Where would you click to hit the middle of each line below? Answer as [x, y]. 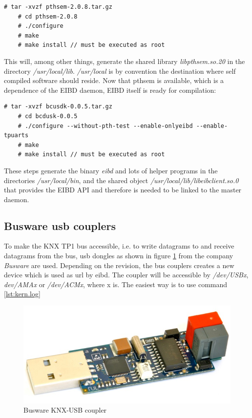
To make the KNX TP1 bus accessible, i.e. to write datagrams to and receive [119, 246]
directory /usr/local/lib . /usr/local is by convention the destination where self [120, 71]
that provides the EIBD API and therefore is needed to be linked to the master [123, 190]
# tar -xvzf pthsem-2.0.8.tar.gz [58, 7]
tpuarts [16, 136]
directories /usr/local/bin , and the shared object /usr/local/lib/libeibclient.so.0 [121, 180]
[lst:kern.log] [22, 294]
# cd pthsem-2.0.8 [48, 16]
